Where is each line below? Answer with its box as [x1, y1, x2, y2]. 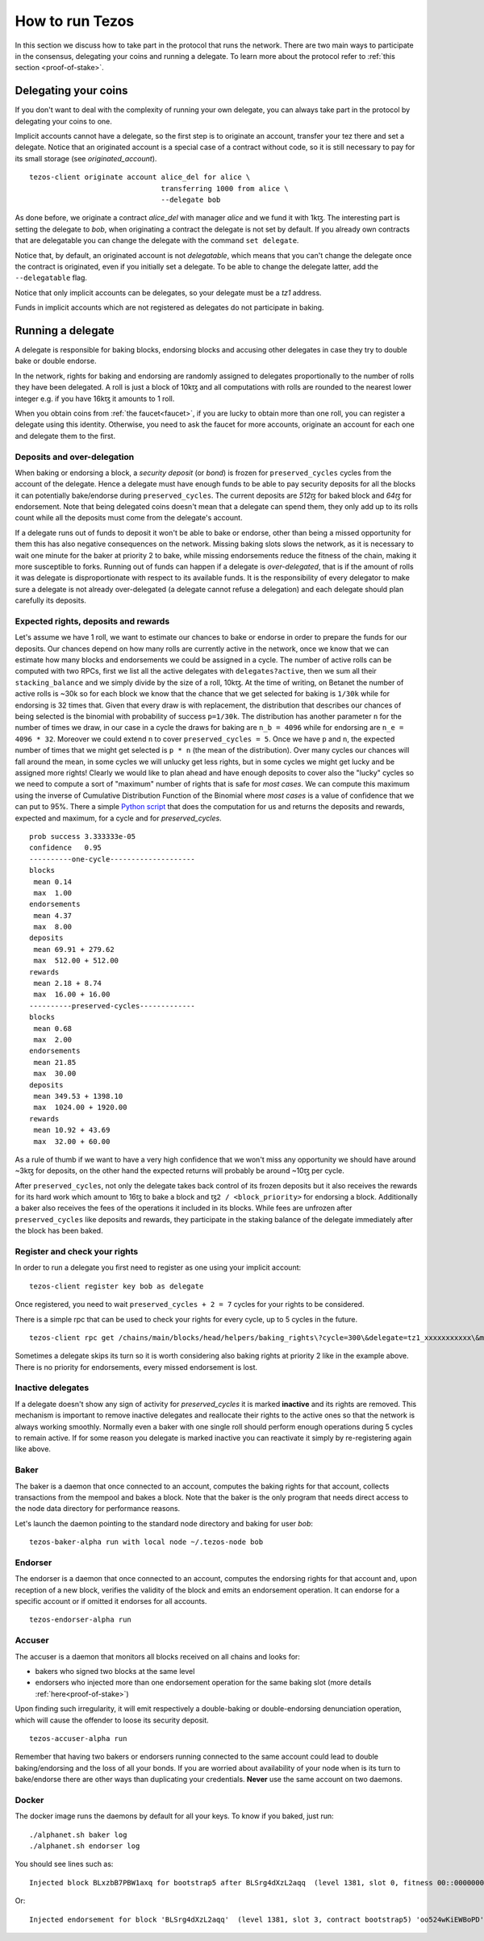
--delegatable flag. [15, 273, 88, 282]
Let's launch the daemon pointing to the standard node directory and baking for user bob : [15, 1518, 314, 1528]
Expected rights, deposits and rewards [15, 616, 170, 627]
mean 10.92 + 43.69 [33, 1125, 111, 1135]
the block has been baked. [15, 1226, 104, 1236]
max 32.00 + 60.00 [33, 1137, 111, 1146]
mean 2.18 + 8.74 [33, 979, 102, 988]
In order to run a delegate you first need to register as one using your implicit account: [15, 1263, 302, 1272]
